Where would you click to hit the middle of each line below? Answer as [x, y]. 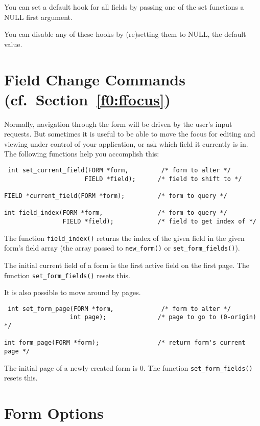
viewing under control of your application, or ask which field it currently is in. [126, 143]
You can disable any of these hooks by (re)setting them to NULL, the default [125, 34]
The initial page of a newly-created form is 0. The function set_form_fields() [128, 367]
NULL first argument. [38, 17]
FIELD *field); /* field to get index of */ [159, 221]
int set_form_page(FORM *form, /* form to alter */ [119, 309]
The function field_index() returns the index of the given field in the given [124, 238]
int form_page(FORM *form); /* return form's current [125, 343]
